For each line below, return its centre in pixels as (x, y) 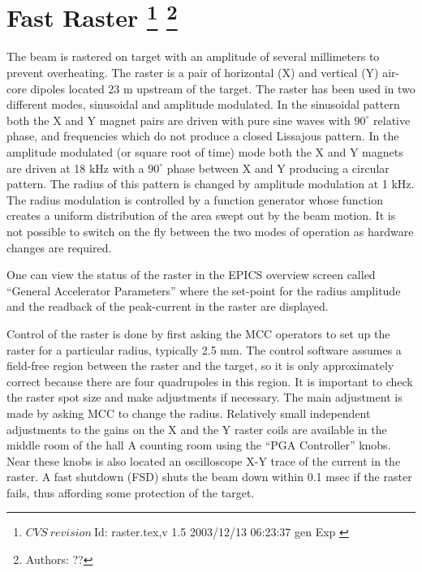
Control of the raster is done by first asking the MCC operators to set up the (198, 333)
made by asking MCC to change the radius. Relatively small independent (189, 413)
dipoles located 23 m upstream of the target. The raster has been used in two (223, 88)
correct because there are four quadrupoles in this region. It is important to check (210, 381)
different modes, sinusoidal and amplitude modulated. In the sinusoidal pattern (203, 104)
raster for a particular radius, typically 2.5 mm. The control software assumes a (204, 349)
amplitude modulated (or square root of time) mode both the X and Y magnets (205, 152)
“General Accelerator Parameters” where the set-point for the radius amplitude (204, 290)
